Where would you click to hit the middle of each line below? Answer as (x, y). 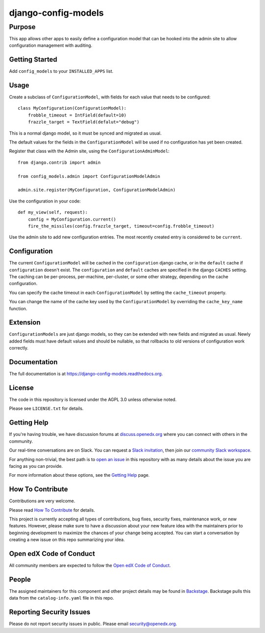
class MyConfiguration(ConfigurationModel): (72, 108)
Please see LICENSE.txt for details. (46, 408)
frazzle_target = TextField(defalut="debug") (84, 122)
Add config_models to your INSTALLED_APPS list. (61, 71)
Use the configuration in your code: (45, 201)
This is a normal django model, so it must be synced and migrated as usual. (85, 133)
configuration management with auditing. (51, 45)
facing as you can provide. (36, 466)
